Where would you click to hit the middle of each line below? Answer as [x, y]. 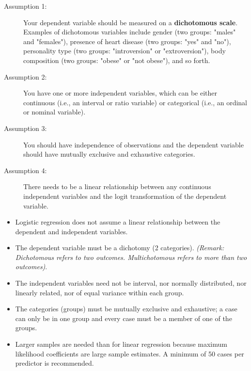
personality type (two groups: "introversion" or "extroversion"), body [125, 51]
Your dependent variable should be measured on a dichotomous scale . [131, 22]
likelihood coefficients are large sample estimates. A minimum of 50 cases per [130, 353]
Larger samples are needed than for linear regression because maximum [121, 344]
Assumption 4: [25, 170]
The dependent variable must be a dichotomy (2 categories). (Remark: [120, 248]
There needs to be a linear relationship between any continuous [117, 186]
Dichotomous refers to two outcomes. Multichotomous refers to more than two [131, 257]
